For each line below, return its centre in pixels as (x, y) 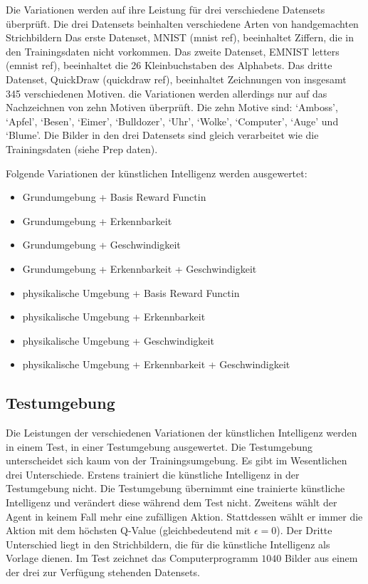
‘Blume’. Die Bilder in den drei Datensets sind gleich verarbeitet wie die (162, 135)
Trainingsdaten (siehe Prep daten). (82, 148)
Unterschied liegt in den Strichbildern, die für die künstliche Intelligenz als (168, 544)
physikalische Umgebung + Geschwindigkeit (118, 340)
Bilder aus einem (321, 558)
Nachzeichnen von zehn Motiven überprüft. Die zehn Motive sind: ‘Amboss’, (172, 107)
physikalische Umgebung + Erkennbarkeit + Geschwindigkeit (156, 364)
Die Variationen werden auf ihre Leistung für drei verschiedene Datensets (165, 9)
